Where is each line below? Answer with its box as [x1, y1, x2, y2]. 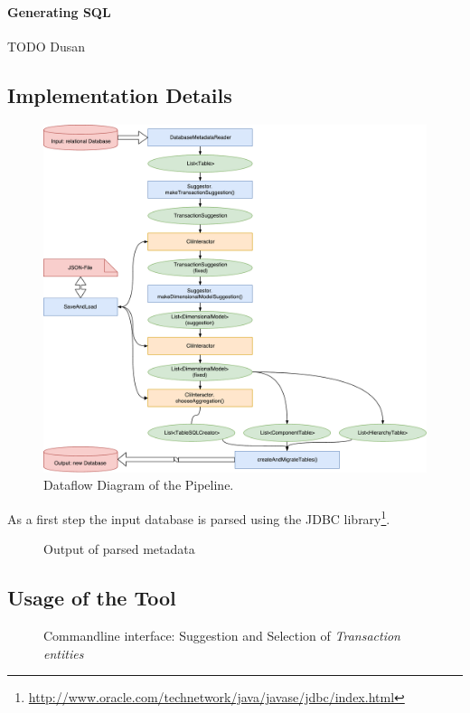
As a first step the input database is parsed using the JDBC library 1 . [7, 506, 390, 528]
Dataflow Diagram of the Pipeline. [43, 475, 234, 494]
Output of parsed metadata [43, 539, 195, 558]
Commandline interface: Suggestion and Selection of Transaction [43, 625, 400, 644]
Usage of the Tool [7, 584, 176, 612]
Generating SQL [7, 2, 111, 21]
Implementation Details [7, 80, 232, 108]
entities [43, 643, 84, 662]
